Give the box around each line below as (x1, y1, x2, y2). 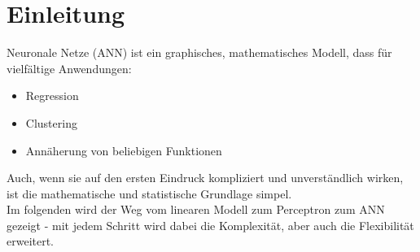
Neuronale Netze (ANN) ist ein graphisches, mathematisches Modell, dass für (7, 44, 392, 61)
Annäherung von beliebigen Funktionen (25, 141, 222, 159)
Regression (25, 87, 79, 104)
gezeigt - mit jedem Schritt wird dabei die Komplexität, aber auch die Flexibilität (7, 216, 414, 233)
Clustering (25, 114, 77, 131)
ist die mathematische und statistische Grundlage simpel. (7, 185, 292, 202)
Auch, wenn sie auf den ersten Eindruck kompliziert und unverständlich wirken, (7, 169, 404, 186)
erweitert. (7, 232, 55, 250)
